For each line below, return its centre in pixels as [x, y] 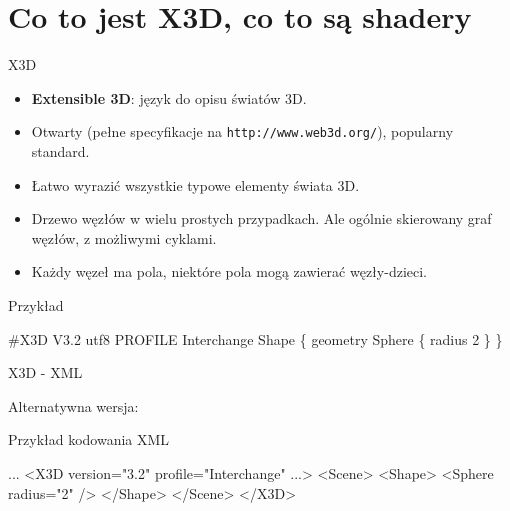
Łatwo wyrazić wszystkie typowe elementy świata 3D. [195, 184]
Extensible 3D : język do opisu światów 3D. [169, 97]
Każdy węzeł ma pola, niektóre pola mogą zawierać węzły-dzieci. [229, 271]
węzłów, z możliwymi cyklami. [124, 237]
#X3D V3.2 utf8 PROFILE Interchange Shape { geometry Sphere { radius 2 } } [255, 338]
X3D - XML [45, 372]
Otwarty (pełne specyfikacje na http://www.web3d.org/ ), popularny [242, 131]
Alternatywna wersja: [73, 405]
